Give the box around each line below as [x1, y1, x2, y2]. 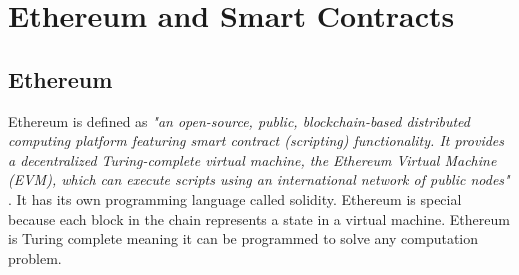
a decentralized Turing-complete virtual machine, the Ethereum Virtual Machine [8, 149, 497, 170]
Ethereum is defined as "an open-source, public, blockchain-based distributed [8, 110, 470, 131]
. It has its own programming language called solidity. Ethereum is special [8, 188, 462, 209]
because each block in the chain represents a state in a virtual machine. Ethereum [8, 208, 510, 229]
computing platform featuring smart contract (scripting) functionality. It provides [8, 130, 505, 151]
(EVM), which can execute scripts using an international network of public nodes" [8, 169, 510, 190]
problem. [8, 247, 62, 268]
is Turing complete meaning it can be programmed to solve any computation [8, 228, 479, 249]
